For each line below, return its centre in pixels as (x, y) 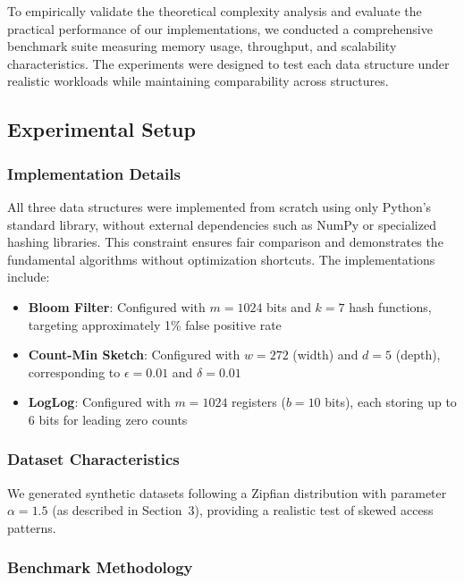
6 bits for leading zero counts (108, 419)
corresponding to (74, 372)
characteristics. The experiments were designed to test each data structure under (228, 63)
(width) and (325, 355)
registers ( (259, 402)
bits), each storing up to (391, 402)
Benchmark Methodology (100, 567)
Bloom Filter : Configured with (117, 306)
